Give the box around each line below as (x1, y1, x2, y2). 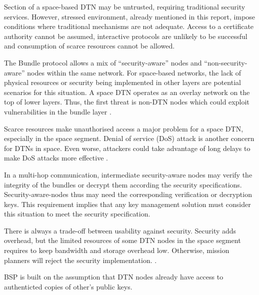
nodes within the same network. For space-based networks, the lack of (27, 67, 241, 77)
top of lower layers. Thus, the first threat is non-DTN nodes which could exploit (4, 96, 249, 107)
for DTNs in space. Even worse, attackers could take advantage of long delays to (4, 142, 250, 153)
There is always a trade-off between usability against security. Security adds (4, 225, 236, 235)
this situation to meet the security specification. (4, 208, 150, 219)
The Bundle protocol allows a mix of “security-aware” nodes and (4, 57, 202, 67)
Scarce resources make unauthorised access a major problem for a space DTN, (4, 123, 243, 133)
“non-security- (204, 57, 247, 67)
